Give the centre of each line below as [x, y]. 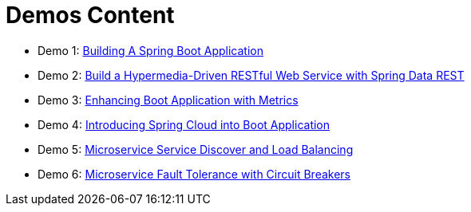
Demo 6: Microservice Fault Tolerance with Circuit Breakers [194, 174]
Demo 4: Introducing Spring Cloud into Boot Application [184, 124]
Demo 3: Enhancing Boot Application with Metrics [168, 100]
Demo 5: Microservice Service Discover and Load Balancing [196, 149]
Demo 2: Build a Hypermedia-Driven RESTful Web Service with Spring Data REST [251, 75]
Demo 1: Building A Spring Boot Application [150, 50]
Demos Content [90, 15]
